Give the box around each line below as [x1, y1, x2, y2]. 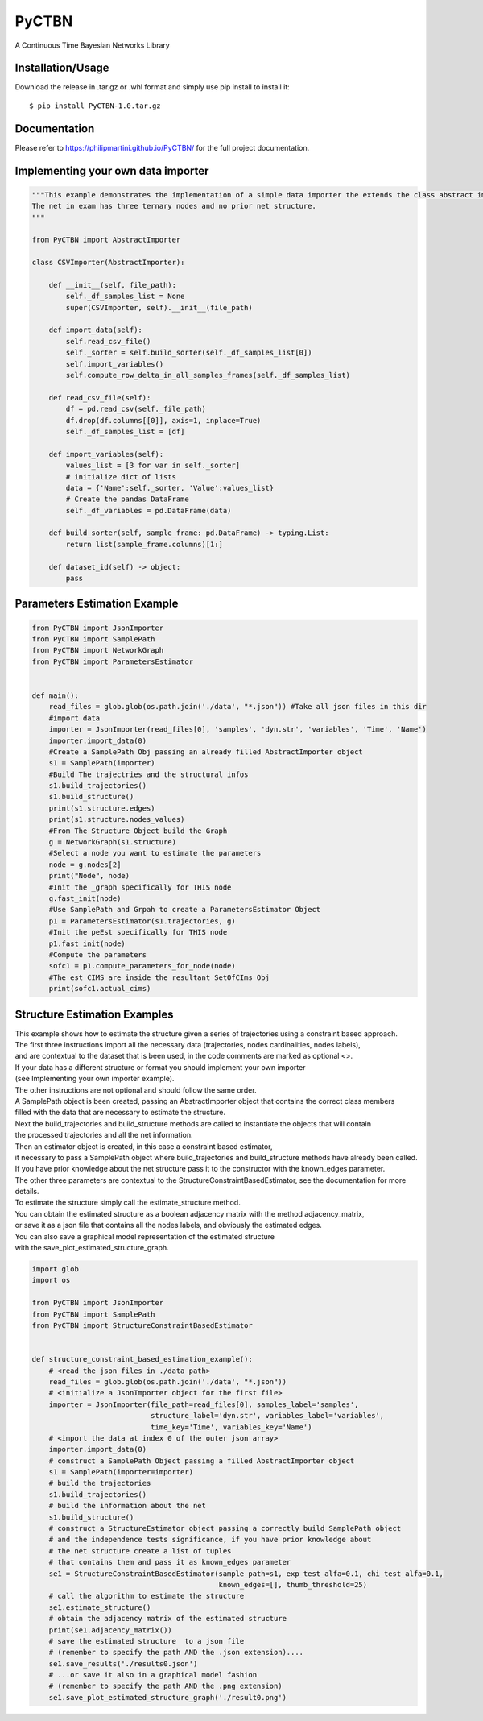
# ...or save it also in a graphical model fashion [48, 1670, 258, 1680]
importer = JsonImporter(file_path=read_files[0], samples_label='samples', [48, 1400, 359, 1409]
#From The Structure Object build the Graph [48, 826, 228, 836]
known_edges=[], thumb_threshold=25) [218, 1580, 368, 1589]
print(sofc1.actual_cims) [48, 984, 151, 993]
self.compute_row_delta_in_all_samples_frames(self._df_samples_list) [65, 371, 350, 379]
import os [31, 1275, 71, 1285]
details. [14, 1187, 39, 1196]
